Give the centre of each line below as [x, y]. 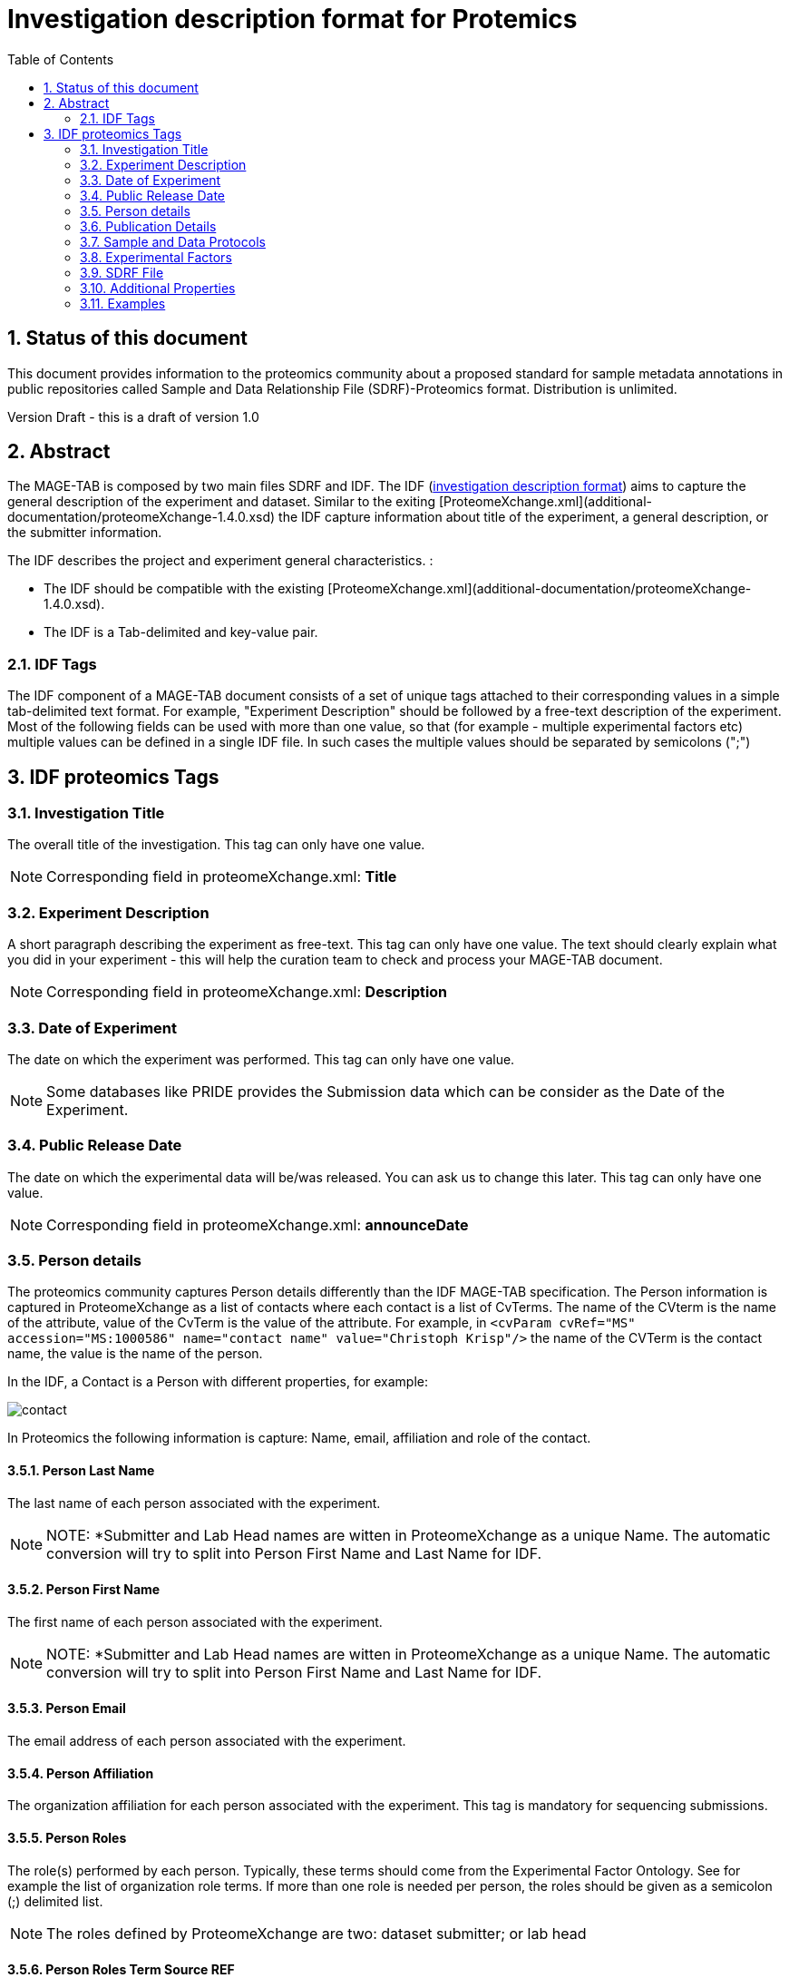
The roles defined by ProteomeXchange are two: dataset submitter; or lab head [317, 1933]
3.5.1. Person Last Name [81, 1471]
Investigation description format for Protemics [292, 19]
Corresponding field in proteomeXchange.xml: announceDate [258, 1224]
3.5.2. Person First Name [84, 1590]
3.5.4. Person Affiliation [81, 1773]
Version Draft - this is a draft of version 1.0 [133, 416]
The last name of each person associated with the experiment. [194, 1503]
